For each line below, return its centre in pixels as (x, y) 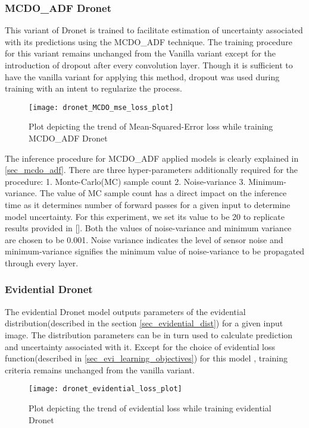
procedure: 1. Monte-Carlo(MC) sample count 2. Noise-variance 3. (125, 181)
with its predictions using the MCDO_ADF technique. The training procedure (149, 41)
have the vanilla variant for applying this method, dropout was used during (142, 76)
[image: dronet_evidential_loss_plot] (105, 389)
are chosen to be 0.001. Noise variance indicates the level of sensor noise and (144, 239)
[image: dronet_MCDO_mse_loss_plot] (101, 107)
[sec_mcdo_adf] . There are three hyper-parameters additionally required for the (152, 170)
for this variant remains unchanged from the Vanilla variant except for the (141, 53)
